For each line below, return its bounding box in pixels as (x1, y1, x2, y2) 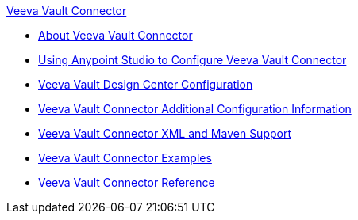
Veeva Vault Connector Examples (38, 151, 212, 165)
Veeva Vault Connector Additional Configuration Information (38, 102, 352, 116)
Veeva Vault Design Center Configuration (38, 78, 253, 91)
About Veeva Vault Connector (38, 28, 193, 42)
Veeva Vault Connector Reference (38, 176, 215, 189)
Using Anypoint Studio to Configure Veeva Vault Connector (38, 53, 347, 66)
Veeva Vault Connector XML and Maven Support (38, 127, 291, 140)
